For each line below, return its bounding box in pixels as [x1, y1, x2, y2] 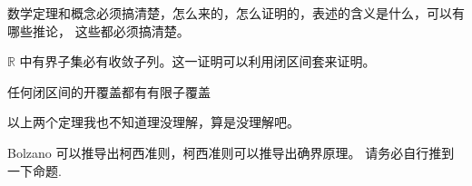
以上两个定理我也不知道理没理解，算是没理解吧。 [7, 113, 300, 132]
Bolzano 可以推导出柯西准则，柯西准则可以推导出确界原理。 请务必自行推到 [7, 142, 455, 162]
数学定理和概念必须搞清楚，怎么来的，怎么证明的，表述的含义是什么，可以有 [7, 4, 465, 22]
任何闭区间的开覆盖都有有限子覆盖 [7, 82, 211, 101]
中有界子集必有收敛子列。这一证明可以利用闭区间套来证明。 [19, 52, 376, 71]
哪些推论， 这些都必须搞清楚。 [7, 21, 190, 40]
